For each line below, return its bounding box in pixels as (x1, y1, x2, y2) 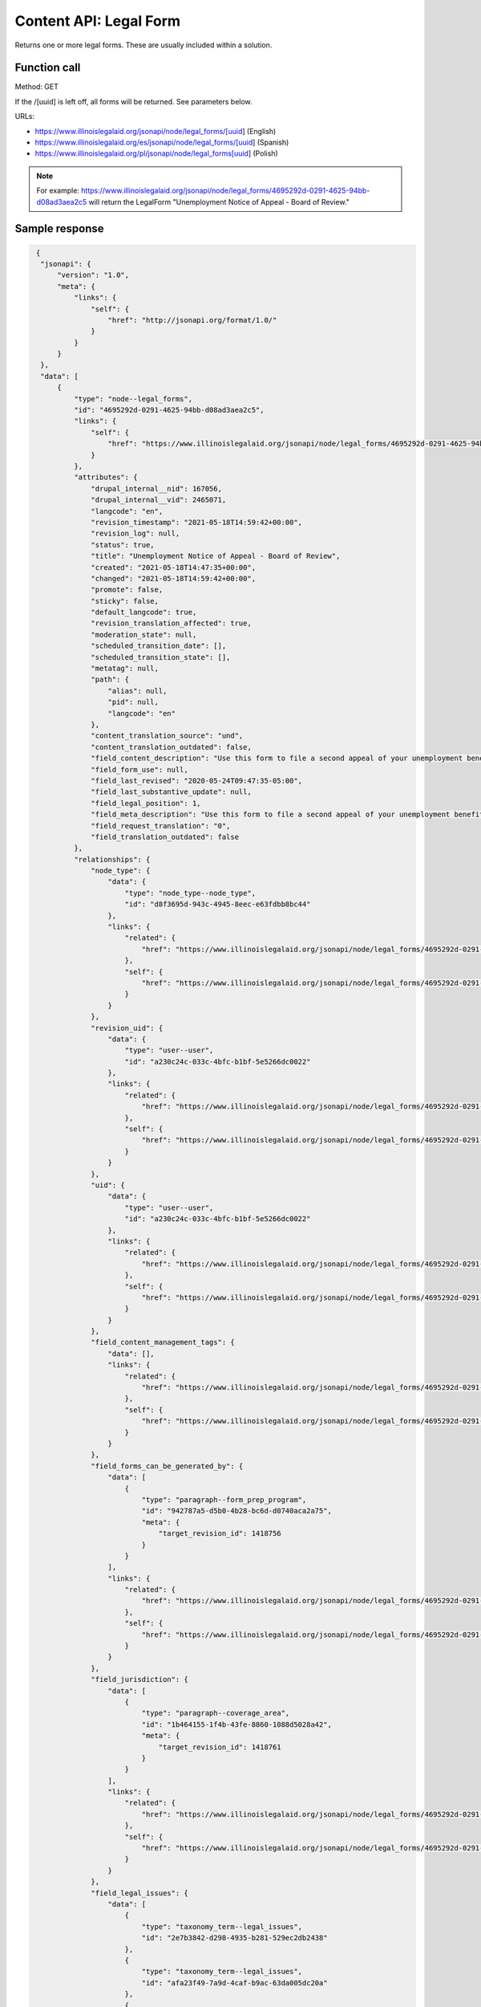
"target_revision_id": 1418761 (158, 1742, 281, 1752)
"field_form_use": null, (91, 765, 188, 774)
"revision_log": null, (91, 529, 180, 538)
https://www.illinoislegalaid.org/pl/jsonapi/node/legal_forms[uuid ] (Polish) (34, 149, 278, 158)
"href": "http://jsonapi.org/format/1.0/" (107, 316, 277, 324)
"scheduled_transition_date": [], (91, 641, 227, 650)
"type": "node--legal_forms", (73, 394, 192, 403)
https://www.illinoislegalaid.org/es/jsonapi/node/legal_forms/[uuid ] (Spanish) (34, 137, 289, 148)
